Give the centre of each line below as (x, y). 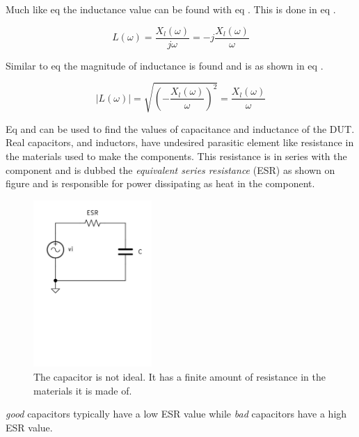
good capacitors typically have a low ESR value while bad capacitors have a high (176, 414)
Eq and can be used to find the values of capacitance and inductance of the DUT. (180, 128)
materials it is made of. (83, 390)
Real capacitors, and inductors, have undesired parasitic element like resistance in (180, 142)
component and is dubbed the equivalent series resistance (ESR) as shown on (170, 169)
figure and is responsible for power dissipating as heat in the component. (160, 183)
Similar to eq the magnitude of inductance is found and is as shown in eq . (165, 65)
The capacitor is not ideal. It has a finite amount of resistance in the (179, 376)
